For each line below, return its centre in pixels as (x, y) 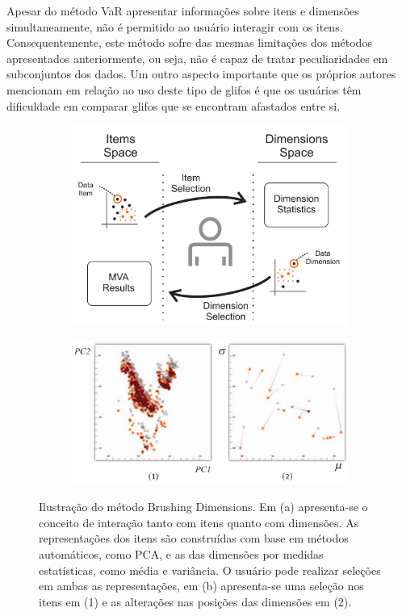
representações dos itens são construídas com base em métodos (194, 538)
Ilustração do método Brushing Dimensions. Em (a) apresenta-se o (203, 507)
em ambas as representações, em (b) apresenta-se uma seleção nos (201, 586)
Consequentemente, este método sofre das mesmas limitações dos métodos (189, 42)
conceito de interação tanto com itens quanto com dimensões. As (199, 522)
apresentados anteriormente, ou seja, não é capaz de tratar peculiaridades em (197, 58)
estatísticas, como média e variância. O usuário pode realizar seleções (210, 570)
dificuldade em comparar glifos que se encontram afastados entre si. (174, 105)
